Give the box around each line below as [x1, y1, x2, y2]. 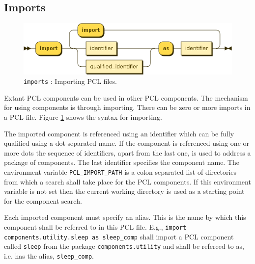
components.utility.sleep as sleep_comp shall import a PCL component [4, 231, 234, 241]
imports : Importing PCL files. [24, 76, 117, 86]
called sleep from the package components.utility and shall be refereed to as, [4, 241, 244, 251]
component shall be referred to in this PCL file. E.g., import [4, 221, 187, 232]
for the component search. [4, 195, 82, 206]
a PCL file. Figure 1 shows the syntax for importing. [4, 111, 162, 122]
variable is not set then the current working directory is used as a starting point [4, 186, 245, 196]
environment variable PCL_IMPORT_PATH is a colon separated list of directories [4, 166, 237, 177]
